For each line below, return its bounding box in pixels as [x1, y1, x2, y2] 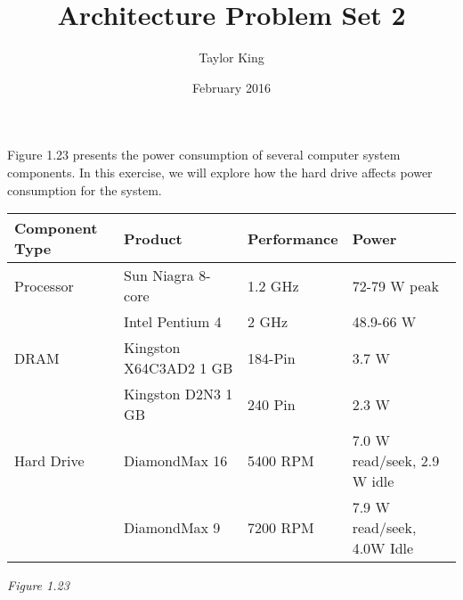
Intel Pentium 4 [124, 311, 222, 333]
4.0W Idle [352, 538, 414, 559]
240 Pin [248, 393, 296, 415]
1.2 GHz [248, 275, 299, 296]
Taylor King [199, 48, 264, 67]
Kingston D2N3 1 [124, 383, 233, 405]
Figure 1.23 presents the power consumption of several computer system [7, 145, 401, 164]
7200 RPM [248, 517, 314, 538]
